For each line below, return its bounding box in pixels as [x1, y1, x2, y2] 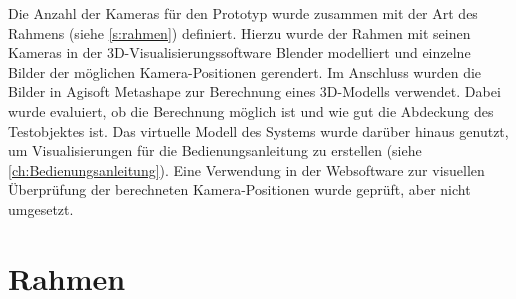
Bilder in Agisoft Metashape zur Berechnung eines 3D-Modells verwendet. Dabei [8, 81, 501, 102]
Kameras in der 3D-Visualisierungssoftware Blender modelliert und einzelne [8, 42, 471, 63]
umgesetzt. [8, 198, 74, 219]
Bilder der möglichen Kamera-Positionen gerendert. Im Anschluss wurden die [8, 61, 482, 82]
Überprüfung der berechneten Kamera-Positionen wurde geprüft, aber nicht [8, 179, 471, 200]
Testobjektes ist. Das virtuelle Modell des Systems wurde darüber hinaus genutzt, [8, 120, 509, 141]
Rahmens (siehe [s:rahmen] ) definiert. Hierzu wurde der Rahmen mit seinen [8, 22, 471, 43]
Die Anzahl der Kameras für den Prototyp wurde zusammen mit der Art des [8, 3, 478, 23]
